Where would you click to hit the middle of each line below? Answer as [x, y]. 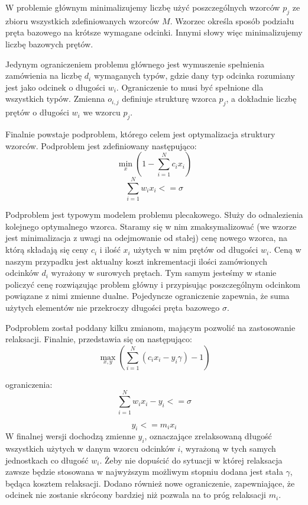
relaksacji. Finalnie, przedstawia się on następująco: [99, 339]
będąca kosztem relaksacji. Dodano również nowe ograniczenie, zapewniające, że [150, 483]
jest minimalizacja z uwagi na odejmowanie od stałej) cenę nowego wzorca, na [146, 238]
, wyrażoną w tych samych [228, 448]
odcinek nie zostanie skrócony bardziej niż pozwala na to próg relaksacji [136, 495]
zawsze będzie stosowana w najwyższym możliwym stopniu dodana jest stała [144, 472]
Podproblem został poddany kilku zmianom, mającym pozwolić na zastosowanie [150, 327]
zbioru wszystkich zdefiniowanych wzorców [82, 20]
